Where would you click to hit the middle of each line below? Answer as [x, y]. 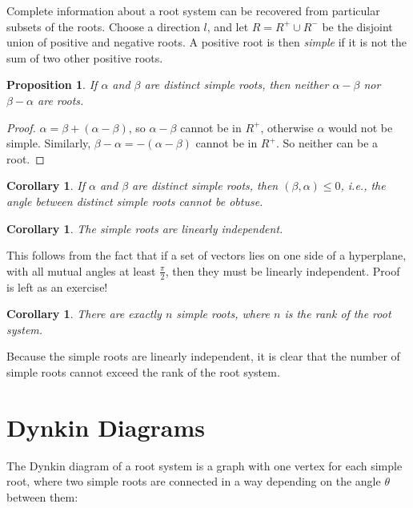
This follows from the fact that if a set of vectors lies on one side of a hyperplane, [206, 255]
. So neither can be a [327, 143]
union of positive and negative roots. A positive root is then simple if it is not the [206, 42]
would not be [361, 127]
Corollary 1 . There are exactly [84, 314]
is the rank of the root [338, 314]
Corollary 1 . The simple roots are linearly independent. [145, 228]
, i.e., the [363, 185]
